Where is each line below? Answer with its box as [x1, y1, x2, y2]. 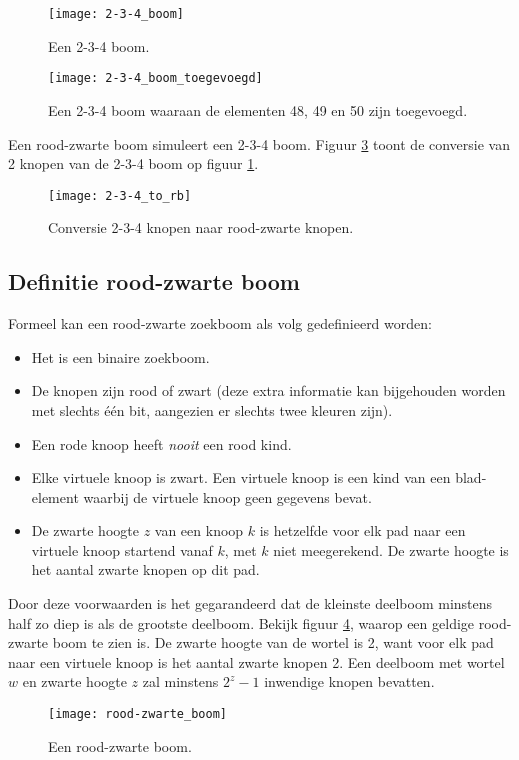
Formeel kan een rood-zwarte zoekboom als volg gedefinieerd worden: [8, 313, 432, 334]
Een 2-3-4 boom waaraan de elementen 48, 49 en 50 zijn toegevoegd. [48, 99, 468, 120]
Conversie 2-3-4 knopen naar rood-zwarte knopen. [48, 217, 354, 238]
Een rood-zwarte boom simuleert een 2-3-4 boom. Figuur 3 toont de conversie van [8, 133, 510, 154]
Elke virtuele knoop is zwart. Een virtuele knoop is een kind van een [31, 467, 451, 488]
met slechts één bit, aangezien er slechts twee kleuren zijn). [31, 399, 393, 420]
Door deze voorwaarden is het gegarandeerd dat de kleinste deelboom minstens [8, 593, 493, 614]
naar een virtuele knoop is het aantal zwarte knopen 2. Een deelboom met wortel [8, 651, 505, 672]
